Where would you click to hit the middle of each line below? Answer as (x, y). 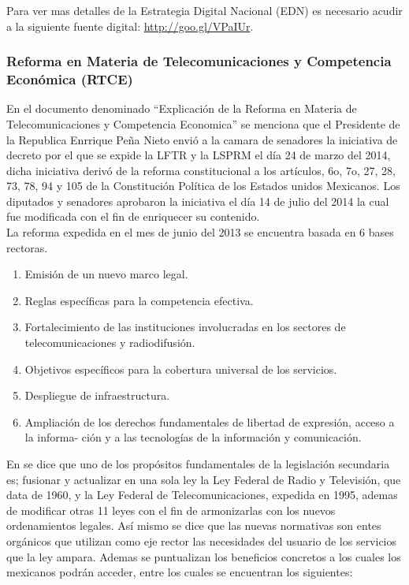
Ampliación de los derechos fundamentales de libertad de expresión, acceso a (210, 421)
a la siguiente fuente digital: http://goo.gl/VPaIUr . (130, 26)
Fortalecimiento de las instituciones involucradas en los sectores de (185, 327)
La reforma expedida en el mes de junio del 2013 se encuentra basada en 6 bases (200, 232)
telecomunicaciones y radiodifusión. (110, 343)
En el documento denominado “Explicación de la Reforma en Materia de (182, 108)
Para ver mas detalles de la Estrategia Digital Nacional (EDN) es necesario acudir (204, 10)
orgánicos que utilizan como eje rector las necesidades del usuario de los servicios (202, 540)
